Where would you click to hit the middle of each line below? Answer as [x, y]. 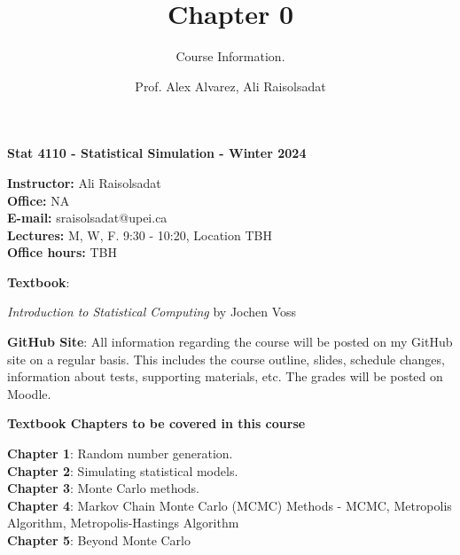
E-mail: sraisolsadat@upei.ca [87, 218]
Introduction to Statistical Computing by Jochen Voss [152, 312]
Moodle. [29, 393]
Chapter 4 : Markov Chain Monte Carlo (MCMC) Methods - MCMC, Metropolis [230, 505]
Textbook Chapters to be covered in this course [156, 423]
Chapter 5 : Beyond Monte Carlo [99, 540]
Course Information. [230, 56]
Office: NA [39, 200]
